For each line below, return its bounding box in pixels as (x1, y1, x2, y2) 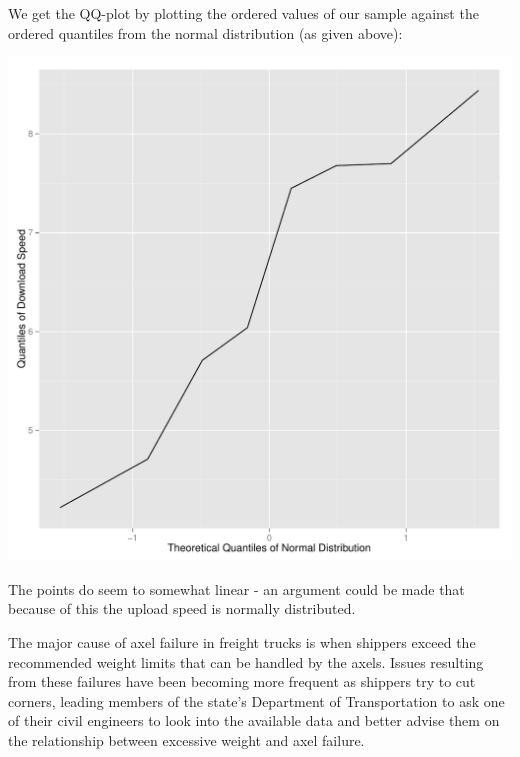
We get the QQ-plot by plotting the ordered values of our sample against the (8, 3, 479, 23)
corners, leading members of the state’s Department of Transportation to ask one (8, 690, 505, 711)
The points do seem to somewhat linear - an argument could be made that (8, 578, 465, 599)
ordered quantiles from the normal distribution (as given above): (8, 22, 403, 43)
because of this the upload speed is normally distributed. (8, 598, 356, 619)
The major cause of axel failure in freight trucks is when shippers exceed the (8, 631, 476, 652)
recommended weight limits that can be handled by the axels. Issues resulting (8, 651, 484, 672)
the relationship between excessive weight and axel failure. (8, 729, 365, 750)
